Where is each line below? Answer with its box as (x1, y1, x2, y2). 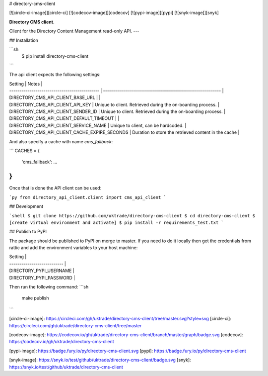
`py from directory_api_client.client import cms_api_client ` (9, 194, 166, 200)
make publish (21, 295, 49, 301)
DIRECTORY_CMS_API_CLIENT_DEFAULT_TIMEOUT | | (9, 115, 120, 121)
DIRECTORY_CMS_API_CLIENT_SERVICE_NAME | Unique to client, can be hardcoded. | (9, 122, 187, 128)
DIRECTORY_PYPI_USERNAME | (9, 268, 74, 274)
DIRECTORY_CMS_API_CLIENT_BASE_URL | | (9, 94, 101, 100)
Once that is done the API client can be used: (9, 185, 102, 191)
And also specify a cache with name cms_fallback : (9, 138, 113, 144)
